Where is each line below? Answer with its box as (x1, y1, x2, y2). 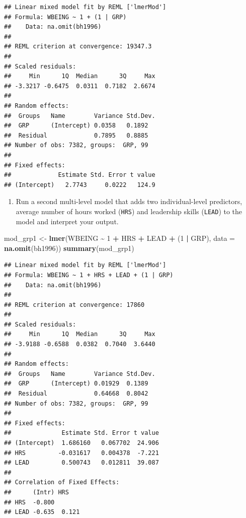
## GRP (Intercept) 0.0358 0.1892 (4, 122, 148, 129)
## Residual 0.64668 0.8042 (4, 390, 148, 398)
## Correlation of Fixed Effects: (4, 479, 120, 486)
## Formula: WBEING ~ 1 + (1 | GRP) (4, 13, 127, 21)
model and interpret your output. (16, 216, 119, 226)
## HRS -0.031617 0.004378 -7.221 (4, 449, 159, 457)
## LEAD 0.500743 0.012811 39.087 (4, 459, 159, 467)
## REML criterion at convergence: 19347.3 (4, 43, 152, 50)
